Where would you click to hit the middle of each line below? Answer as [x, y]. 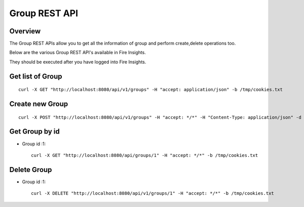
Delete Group [31, 170]
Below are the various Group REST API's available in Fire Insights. [78, 53]
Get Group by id [35, 132]
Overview [25, 31]
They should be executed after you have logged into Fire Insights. [78, 62]
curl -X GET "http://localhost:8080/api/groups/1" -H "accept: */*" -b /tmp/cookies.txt [145, 155]
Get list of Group [36, 76]
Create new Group [39, 104]
